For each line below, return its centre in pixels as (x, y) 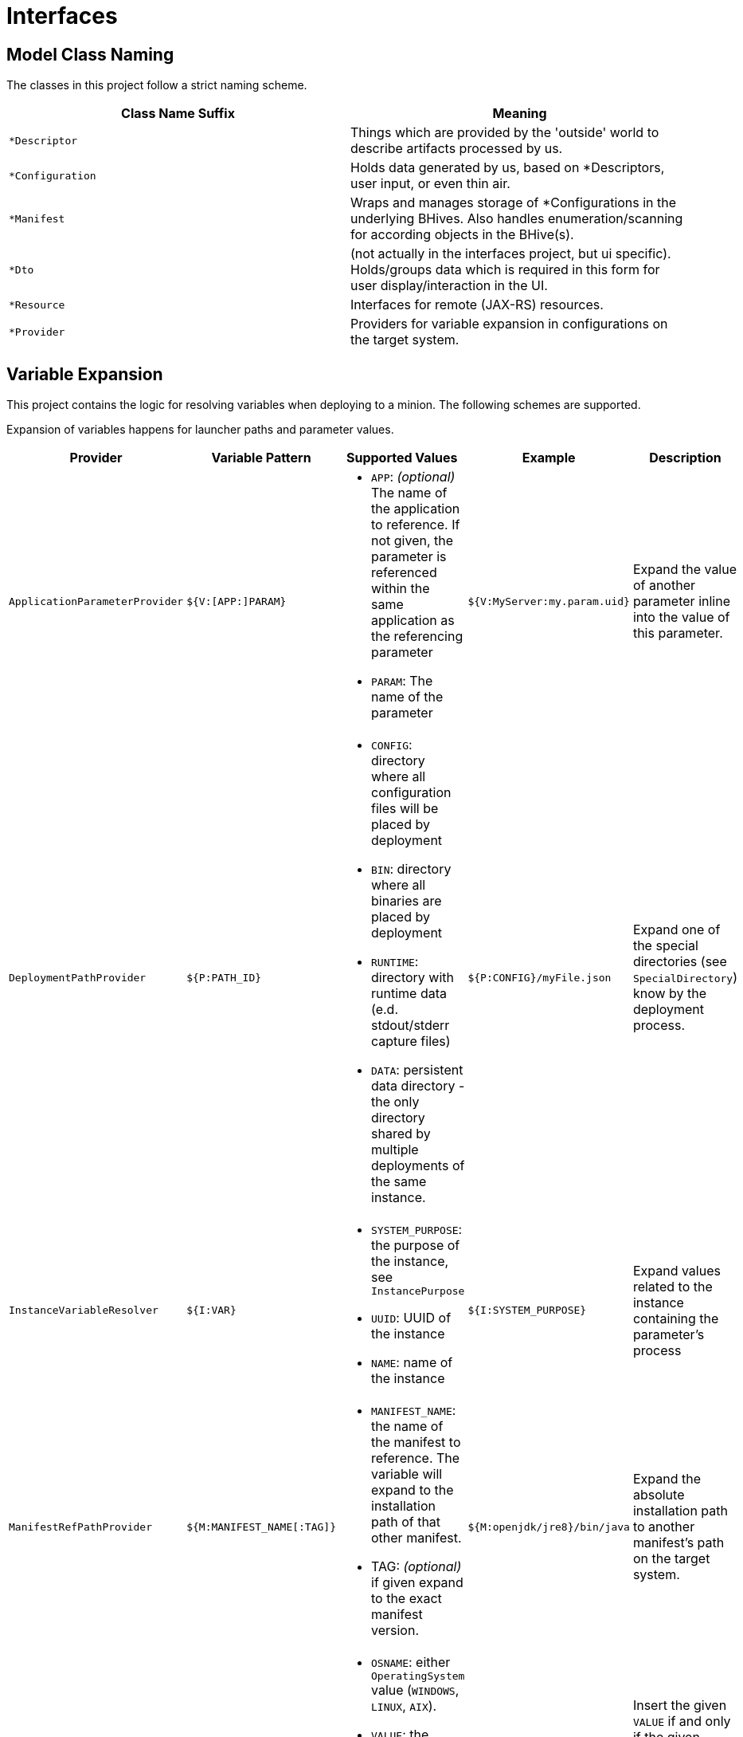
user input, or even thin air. (430, 184)
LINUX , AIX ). (404, 1706)
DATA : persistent (417, 1070)
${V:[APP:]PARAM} (237, 601)
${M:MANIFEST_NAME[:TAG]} (261, 1527)
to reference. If (416, 525)
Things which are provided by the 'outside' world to (505, 133)
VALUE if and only (682, 1721)
